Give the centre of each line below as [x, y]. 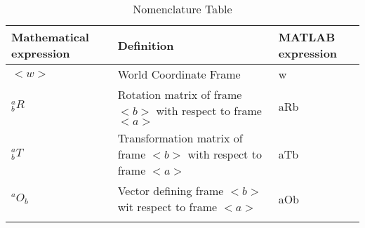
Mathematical [50, 37]
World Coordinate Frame [179, 74]
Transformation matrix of [180, 138]
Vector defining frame [171, 191]
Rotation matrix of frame [180, 95]
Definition [146, 45]
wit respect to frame [167, 207]
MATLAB [307, 37]
